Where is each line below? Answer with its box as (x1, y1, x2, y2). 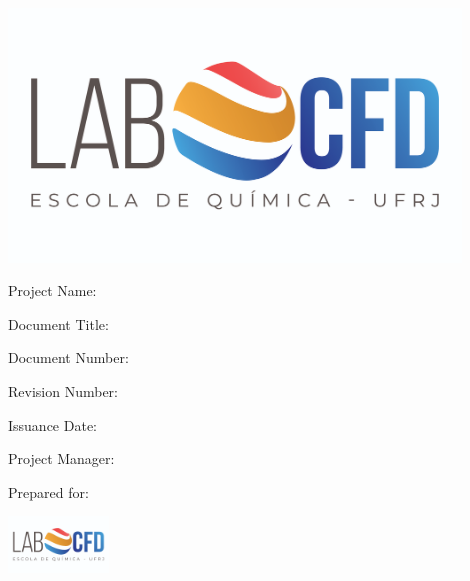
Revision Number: (8, 381, 118, 402)
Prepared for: (8, 481, 89, 502)
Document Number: (8, 347, 129, 368)
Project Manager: (8, 448, 115, 469)
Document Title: (8, 313, 109, 334)
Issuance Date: (8, 414, 97, 435)
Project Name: (8, 280, 97, 301)
